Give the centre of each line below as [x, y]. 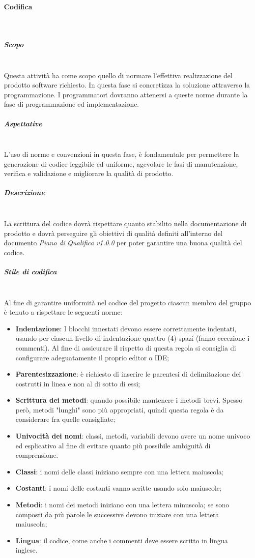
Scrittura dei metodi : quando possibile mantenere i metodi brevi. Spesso [129, 400]
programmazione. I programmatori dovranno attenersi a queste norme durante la [126, 94]
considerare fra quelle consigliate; [65, 419]
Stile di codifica [30, 271]
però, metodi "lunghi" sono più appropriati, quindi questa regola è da [119, 409]
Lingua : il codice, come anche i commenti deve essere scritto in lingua [122, 540]
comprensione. [37, 455]
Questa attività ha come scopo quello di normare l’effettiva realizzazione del [118, 75]
